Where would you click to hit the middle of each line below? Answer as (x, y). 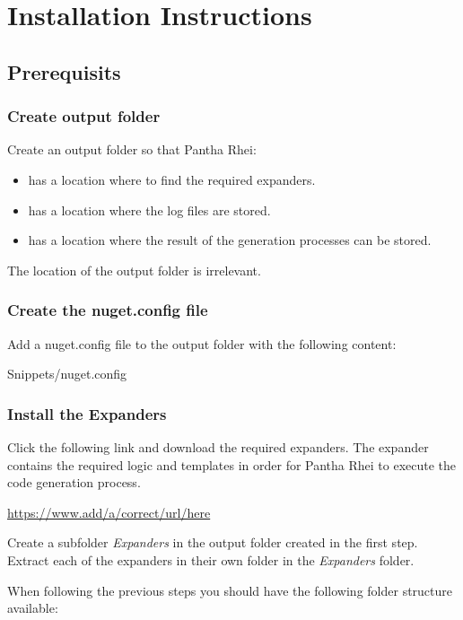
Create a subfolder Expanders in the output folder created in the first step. (213, 542)
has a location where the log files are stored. (149, 210)
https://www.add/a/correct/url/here (109, 512)
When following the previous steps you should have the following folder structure (230, 590)
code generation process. (74, 482)
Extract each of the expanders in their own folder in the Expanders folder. (211, 559)
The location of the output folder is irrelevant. (134, 270)
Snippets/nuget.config (67, 374)
